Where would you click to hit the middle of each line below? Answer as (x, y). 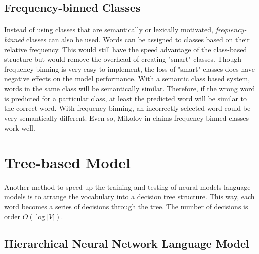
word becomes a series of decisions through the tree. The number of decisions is (126, 207)
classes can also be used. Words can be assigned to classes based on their (138, 39)
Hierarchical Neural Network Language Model (127, 243)
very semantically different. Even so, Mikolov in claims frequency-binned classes (127, 118)
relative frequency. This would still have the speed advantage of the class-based (126, 49)
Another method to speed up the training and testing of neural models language (127, 186)
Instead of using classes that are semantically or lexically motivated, (109, 29)
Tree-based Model (68, 162)
